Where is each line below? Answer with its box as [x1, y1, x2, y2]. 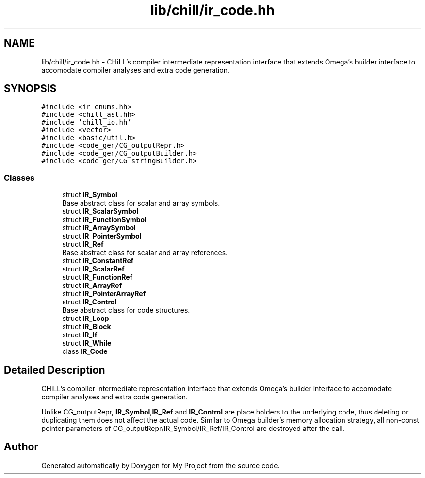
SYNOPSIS [4, 82, 57, 95]
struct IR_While [62, 339, 112, 348]
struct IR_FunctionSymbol [62, 215, 147, 224]
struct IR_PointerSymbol [62, 232, 142, 240]
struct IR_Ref [62, 240, 104, 249]
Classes [4, 173, 35, 183]
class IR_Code [62, 347, 108, 356]
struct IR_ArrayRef [62, 281, 122, 290]
